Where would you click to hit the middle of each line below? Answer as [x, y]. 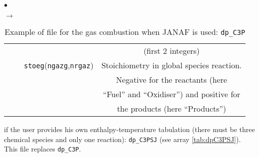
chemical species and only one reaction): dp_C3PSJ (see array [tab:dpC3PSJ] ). [123, 139]
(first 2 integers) [172, 51]
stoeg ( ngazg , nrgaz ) [59, 65]
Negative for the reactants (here [172, 79]
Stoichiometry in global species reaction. [172, 65]
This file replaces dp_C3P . [43, 149]
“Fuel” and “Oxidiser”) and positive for [172, 94]
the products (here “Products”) [172, 108]
